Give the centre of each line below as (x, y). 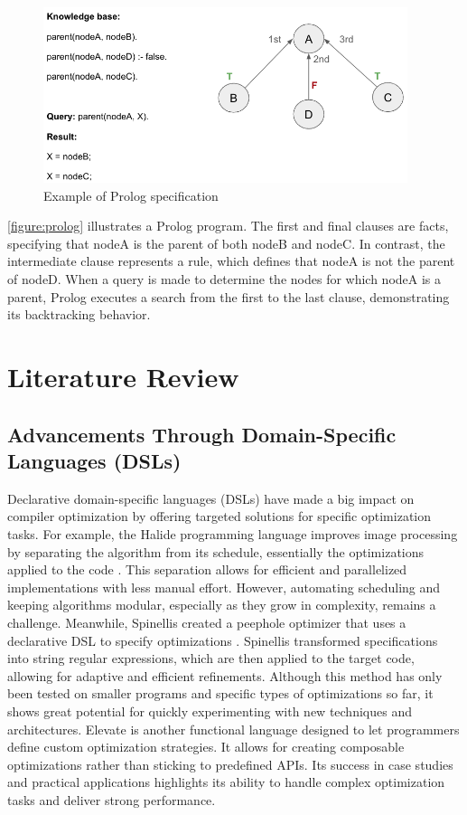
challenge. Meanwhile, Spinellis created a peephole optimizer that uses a (207, 622)
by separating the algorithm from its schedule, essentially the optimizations (216, 551)
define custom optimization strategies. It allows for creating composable (206, 747)
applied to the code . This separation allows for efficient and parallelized (207, 569)
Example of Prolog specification (131, 195)
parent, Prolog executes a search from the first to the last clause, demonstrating (229, 296)
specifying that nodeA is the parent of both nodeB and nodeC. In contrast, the (226, 243)
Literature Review (123, 377)
